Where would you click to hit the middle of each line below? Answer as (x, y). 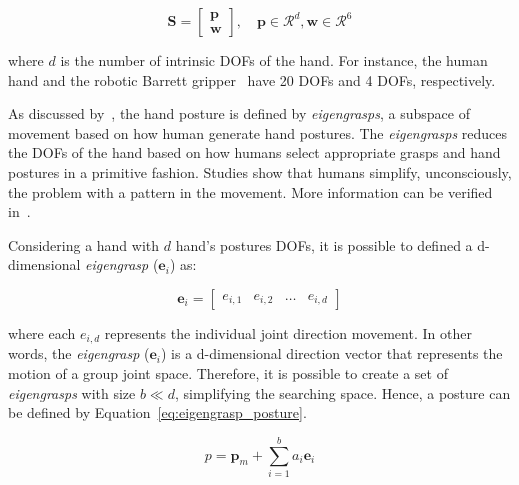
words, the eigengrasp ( (79, 353)
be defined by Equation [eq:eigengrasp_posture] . (157, 412)
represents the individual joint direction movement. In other (288, 332)
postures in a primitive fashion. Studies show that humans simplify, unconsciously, (260, 171)
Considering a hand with (84, 244)
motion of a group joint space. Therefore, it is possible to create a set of (228, 372)
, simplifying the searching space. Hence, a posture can (343, 392)
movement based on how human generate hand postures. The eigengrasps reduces (258, 132)
